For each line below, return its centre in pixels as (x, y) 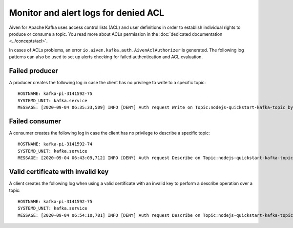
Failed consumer (35, 121)
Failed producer (34, 71)
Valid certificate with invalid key (59, 172)
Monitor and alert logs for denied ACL (87, 13)
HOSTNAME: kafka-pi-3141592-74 (55, 144)
